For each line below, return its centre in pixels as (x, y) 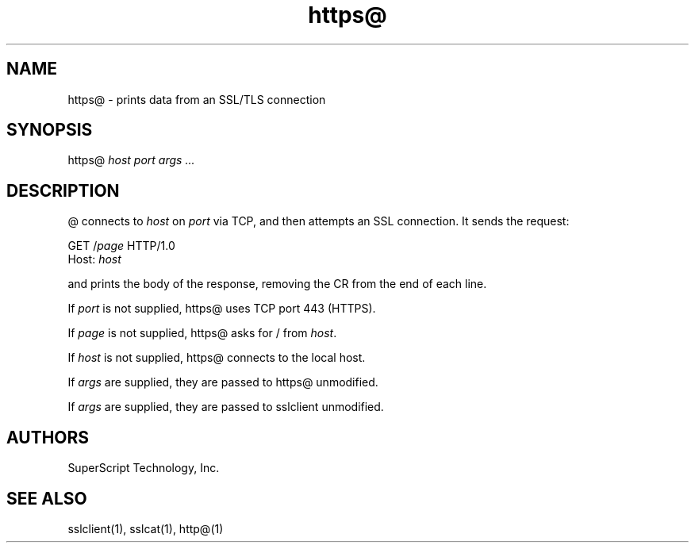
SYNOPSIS (50, 130)
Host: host (94, 259)
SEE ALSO (47, 498)
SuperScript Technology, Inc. (144, 468)
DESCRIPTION (63, 190)
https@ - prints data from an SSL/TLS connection (197, 99)
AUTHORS (48, 437)
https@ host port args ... (131, 160)
